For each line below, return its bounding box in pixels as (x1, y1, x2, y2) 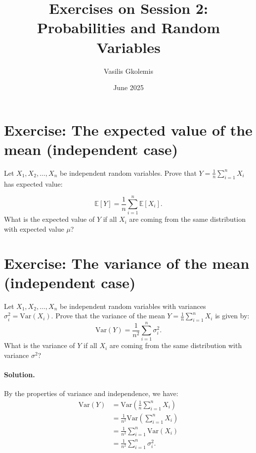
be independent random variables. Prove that (59, 167, 197, 178)
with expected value (4, 223, 64, 234)
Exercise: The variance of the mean (4, 252, 250, 273)
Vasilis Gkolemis (104, 65, 153, 76)
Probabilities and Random (37, 17, 220, 38)
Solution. (4, 369, 35, 380)
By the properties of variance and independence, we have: (4, 388, 178, 399)
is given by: (215, 310, 250, 321)
